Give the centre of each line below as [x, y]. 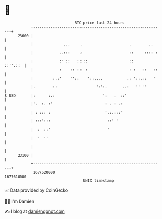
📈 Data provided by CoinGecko [36, 190]
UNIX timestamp [99, 181]
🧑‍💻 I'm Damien [20, 201]
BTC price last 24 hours [100, 23]
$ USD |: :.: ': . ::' [66, 95]
